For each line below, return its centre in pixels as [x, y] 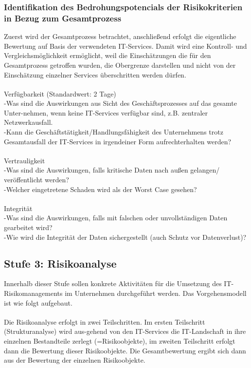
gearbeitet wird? [28, 227]
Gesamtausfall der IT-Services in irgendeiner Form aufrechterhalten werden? [118, 141]
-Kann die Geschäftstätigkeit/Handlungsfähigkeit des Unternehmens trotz [114, 132]
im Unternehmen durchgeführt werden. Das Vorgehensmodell [156, 293]
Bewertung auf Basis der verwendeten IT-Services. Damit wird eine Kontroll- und [125, 46]
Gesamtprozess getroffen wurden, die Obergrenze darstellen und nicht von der [120, 65]
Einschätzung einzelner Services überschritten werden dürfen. [95, 74]
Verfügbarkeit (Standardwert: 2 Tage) [60, 93]
